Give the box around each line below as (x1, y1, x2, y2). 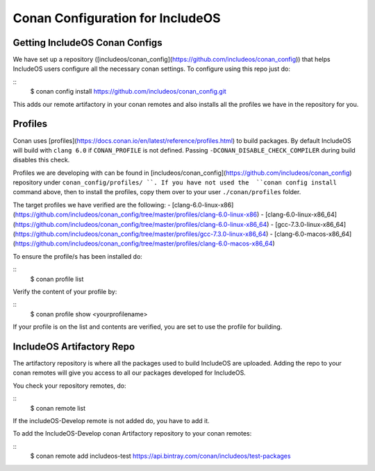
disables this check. (12, 156, 70, 164)
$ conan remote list (30, 404, 86, 412)
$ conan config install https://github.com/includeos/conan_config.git (30, 87, 227, 96)
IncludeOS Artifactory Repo (12, 341, 135, 352)
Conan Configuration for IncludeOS (12, 10, 222, 26)
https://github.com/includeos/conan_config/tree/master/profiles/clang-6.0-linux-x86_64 (15, 220, 267, 228)
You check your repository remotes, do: (12, 382, 126, 390)
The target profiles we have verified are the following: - (12, 200, 171, 209)
